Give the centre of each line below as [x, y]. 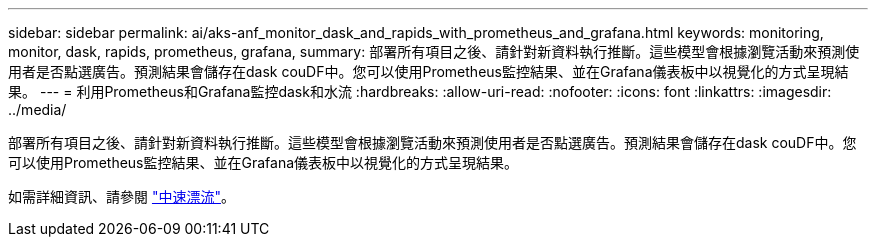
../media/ [37, 109]
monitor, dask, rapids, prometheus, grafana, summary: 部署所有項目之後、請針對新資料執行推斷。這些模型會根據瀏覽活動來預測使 [434, 51]
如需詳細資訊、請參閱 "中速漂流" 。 [121, 196]
